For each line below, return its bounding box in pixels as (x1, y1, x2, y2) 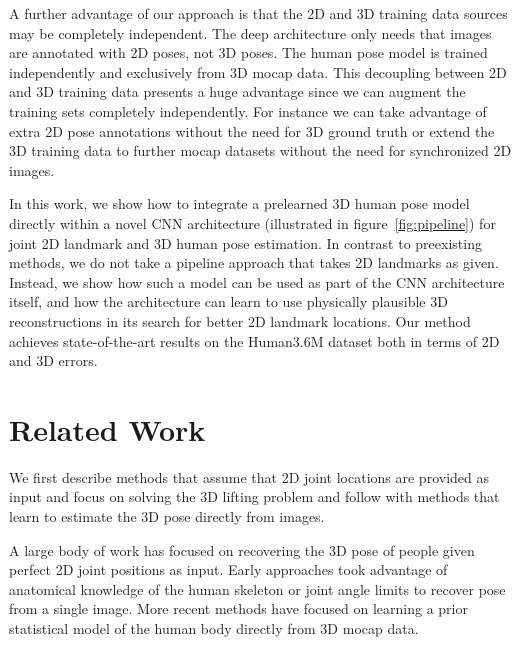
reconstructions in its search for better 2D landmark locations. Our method (9, 310, 471, 331)
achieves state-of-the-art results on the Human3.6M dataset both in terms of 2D (9, 330, 500, 351)
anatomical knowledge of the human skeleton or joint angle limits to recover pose (9, 578, 506, 599)
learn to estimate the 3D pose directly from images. (9, 506, 325, 526)
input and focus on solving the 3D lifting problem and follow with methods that (9, 486, 500, 507)
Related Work (9, 408, 206, 449)
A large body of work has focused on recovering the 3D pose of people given (9, 539, 475, 560)
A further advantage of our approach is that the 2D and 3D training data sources (9, 3, 508, 23)
